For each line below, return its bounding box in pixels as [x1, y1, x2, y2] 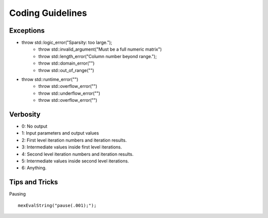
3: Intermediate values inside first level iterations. [21, 144, 122, 150]
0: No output [21, 123, 48, 129]
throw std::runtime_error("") [21, 76, 79, 82]
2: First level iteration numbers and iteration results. [21, 137, 127, 143]
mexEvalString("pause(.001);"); [18, 203, 97, 208]
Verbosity [9, 110, 41, 119]
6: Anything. [21, 165, 47, 171]
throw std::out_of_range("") [38, 67, 94, 73]
